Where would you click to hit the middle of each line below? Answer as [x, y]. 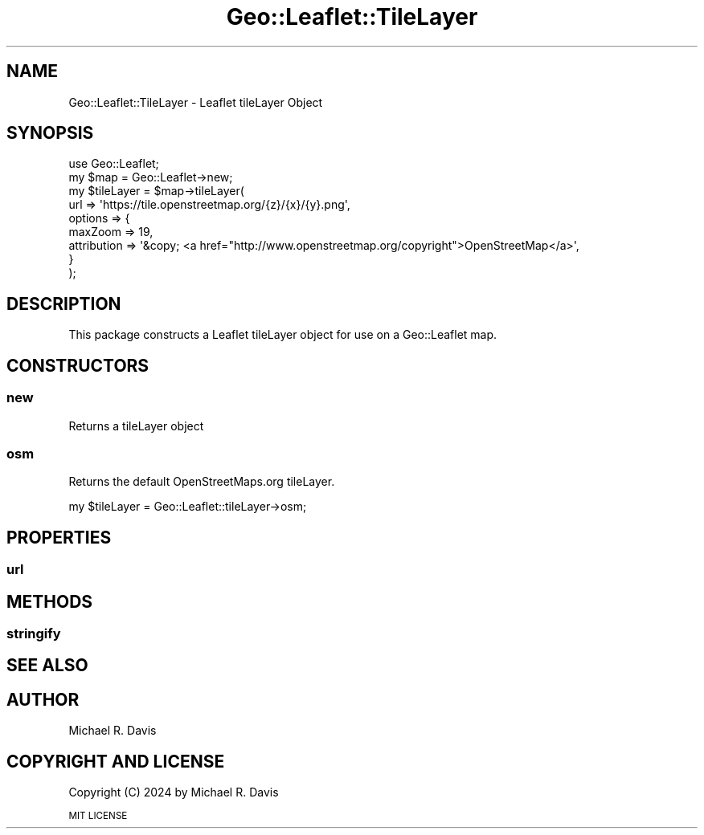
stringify [34, 633]
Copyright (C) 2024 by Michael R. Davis [174, 792]
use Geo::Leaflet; [114, 164]
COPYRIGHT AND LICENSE [116, 761]
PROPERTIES [59, 537]
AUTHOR [43, 699]
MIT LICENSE [98, 816]
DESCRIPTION [64, 303]
